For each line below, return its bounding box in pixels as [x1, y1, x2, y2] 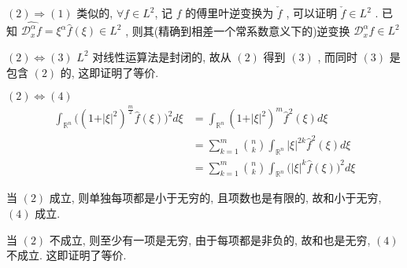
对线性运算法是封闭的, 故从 [92, 48, 231, 64]
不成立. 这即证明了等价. [6, 247, 127, 263]
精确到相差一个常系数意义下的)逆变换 [158, 22, 350, 39]
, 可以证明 [286, 5, 337, 20]
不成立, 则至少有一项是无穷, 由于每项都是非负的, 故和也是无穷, [49, 231, 371, 248]
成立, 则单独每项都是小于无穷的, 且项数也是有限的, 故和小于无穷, [49, 189, 382, 206]
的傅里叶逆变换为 [185, 5, 274, 20]
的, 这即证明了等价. [60, 64, 159, 80]
